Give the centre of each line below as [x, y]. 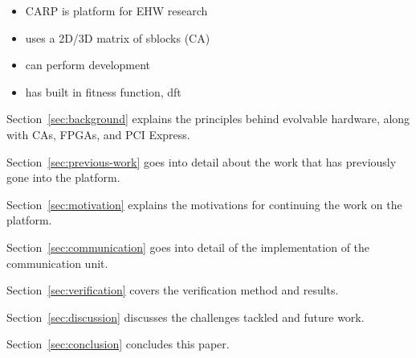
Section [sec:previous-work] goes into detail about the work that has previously [202, 161]
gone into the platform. [63, 177]
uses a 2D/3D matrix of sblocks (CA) [118, 37]
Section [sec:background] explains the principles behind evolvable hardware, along [208, 119]
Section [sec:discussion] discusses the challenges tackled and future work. [186, 317]
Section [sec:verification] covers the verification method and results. [173, 290]
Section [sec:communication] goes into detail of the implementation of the [188, 247]
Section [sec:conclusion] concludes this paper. [118, 344]
